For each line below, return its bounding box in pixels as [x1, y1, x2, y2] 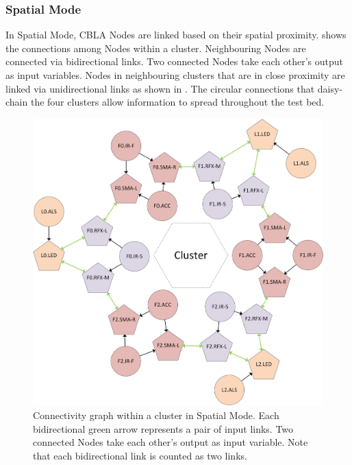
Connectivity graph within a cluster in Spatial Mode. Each [33, 407, 279, 422]
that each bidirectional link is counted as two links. [33, 448, 247, 462]
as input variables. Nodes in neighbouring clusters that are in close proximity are [5, 68, 345, 82]
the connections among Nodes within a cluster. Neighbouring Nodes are [5, 40, 306, 55]
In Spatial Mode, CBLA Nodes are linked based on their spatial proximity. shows [5, 27, 347, 42]
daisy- [317, 81, 343, 95]
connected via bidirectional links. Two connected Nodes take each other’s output [5, 54, 344, 69]
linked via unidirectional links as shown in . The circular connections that [5, 81, 315, 95]
